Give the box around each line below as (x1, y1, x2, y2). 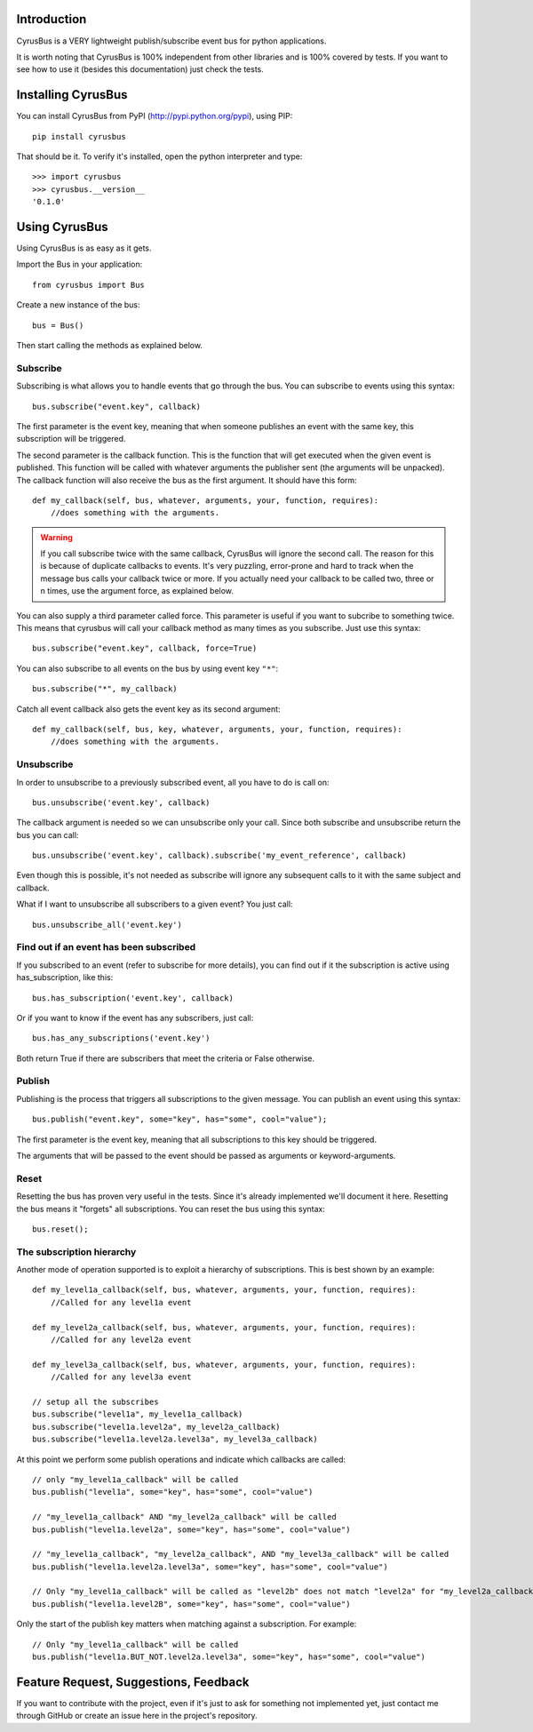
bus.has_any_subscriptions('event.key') (32, 1034, 211, 1043)
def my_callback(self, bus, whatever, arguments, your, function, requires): (32, 495, 379, 506)
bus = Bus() (32, 320, 84, 331)
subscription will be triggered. (16, 434, 126, 444)
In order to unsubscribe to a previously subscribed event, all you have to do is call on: (16, 777, 330, 787)
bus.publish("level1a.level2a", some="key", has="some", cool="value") (32, 1524, 351, 1535)
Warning (40, 531, 73, 542)
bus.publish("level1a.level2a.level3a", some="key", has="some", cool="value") (32, 1561, 388, 1572)
